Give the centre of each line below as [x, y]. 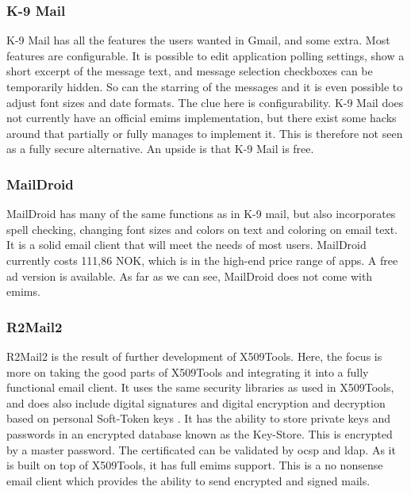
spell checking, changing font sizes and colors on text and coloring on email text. [202, 229]
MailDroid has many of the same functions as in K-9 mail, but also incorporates [201, 214]
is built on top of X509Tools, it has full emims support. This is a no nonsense [195, 465]
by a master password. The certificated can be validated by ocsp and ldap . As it [201, 449]
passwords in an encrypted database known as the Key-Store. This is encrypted [200, 433]
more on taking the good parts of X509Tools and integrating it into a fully [188, 371]
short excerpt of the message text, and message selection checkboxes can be [190, 71]
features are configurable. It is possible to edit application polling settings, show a [205, 55]
